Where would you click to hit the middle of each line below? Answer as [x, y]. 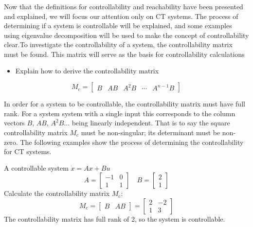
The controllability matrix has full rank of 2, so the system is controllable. [115, 218]
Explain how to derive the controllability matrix [87, 70]
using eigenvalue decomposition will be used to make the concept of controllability [126, 35]
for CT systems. [28, 151]
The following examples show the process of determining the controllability [132, 142]
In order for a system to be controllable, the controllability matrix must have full [125, 104]
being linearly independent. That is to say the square [151, 123]
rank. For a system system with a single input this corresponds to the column [120, 113]
